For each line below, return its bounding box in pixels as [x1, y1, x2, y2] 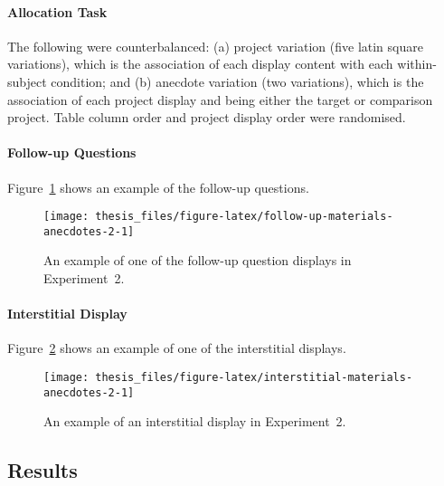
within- [397, 54, 437, 73]
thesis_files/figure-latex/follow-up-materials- [95, 210, 393, 224]
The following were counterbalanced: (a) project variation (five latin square [7, 36, 423, 55]
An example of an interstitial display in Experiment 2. [43, 412, 346, 431]
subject [7, 71, 47, 91]
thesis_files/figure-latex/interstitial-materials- [95, 371, 413, 385]
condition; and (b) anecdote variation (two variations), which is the [51, 71, 424, 91]
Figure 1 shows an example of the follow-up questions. [7, 177, 309, 196]
